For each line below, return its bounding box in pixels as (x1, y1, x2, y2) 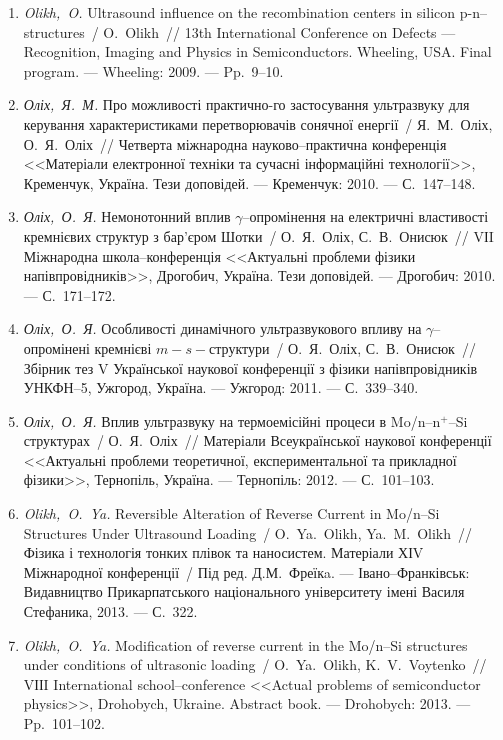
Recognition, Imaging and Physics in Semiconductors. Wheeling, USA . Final (23, 41, 492, 62)
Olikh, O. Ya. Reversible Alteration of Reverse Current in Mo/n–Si (23, 503, 440, 524)
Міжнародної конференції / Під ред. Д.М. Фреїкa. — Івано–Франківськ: (23, 561, 470, 582)
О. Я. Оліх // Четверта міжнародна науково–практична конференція (23, 133, 447, 154)
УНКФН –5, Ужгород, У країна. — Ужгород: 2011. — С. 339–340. (23, 377, 419, 398)
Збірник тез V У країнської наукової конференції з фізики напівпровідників (23, 357, 478, 378)
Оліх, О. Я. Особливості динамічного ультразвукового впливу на (23, 318, 422, 339)
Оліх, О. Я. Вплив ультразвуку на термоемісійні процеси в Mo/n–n (23, 410, 441, 431)
